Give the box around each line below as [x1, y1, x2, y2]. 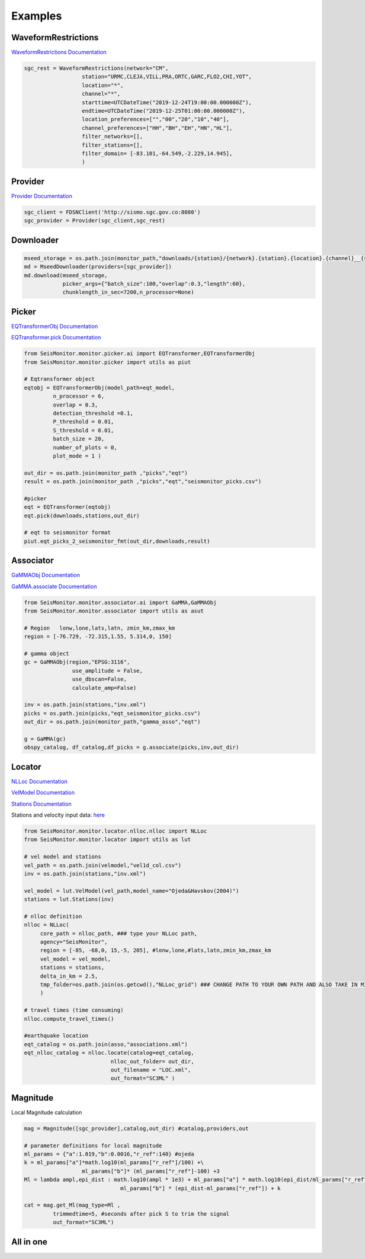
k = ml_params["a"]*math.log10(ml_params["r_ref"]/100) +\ [24, 1159, 204, 1166]
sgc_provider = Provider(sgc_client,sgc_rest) [24, 217, 165, 224]
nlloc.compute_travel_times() [24, 1015, 114, 1022]
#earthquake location [24, 1032, 89, 1039]
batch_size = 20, [52, 436, 105, 442]
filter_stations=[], [82, 141, 143, 149]
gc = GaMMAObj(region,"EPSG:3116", [24, 659, 130, 665]
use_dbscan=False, [72, 676, 127, 683]
